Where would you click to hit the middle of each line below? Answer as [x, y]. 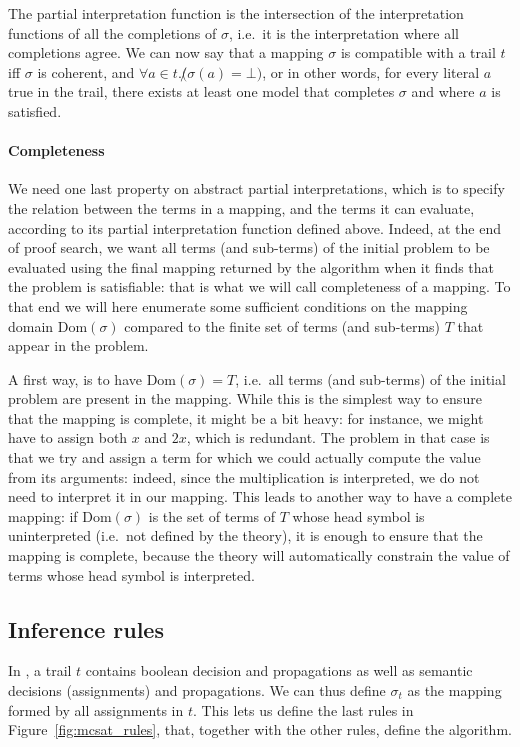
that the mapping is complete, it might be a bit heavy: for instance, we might [246, 417]
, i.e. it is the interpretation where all [343, 32]
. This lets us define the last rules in [303, 709]
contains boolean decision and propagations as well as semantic [279, 670]
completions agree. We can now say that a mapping [166, 52]
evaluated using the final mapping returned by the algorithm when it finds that [251, 266]
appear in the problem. [78, 345]
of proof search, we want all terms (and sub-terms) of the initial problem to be [249, 247]
